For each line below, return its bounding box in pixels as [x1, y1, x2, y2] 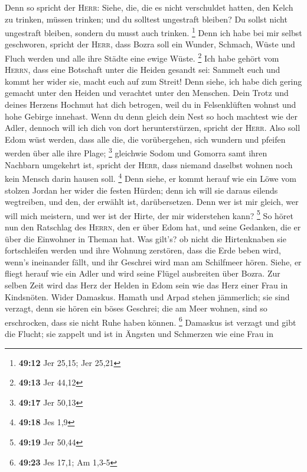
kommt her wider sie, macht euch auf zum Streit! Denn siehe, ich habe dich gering [5, 75, 302, 87]
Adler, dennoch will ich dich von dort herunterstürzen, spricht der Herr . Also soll [5, 121, 301, 134]
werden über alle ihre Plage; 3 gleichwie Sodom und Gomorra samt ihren [5, 145, 267, 159]
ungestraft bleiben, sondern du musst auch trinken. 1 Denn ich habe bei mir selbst [5, 25, 302, 38]
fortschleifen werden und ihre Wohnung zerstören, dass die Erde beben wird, [5, 244, 281, 256]
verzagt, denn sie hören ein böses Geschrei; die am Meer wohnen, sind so [5, 302, 267, 314]
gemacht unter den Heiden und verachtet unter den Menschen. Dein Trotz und [5, 86, 289, 99]
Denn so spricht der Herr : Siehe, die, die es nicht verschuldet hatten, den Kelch [5, 1, 293, 13]
